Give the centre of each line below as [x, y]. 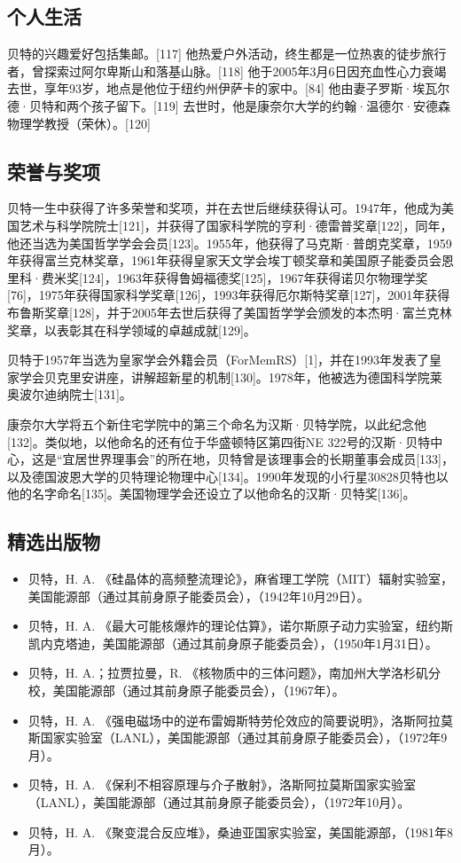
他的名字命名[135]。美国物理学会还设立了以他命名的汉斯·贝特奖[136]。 [211, 494]
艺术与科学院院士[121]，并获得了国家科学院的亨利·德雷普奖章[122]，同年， [236, 225]
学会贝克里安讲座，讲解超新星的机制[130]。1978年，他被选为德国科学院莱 [230, 377]
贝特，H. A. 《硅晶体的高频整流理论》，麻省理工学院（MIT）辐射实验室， [240, 579]
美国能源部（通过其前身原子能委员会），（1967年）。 [199, 690]
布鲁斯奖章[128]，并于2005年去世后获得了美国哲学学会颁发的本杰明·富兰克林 [230, 312]
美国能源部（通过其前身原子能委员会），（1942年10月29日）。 [199, 596]
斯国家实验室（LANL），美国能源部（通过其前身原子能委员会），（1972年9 [238, 737]
